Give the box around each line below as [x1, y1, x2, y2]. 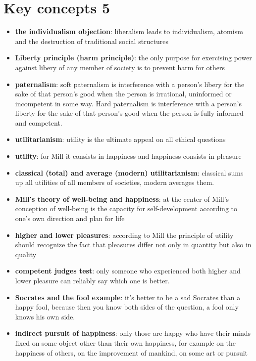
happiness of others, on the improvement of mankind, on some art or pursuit [15, 347, 248, 358]
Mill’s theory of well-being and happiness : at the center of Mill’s [15, 193, 229, 204]
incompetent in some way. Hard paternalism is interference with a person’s [15, 98, 242, 108]
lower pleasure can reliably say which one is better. [15, 275, 170, 285]
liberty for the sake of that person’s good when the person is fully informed [15, 108, 244, 118]
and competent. [15, 117, 62, 128]
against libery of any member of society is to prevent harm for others [15, 62, 225, 72]
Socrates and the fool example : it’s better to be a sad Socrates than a [15, 292, 241, 302]
